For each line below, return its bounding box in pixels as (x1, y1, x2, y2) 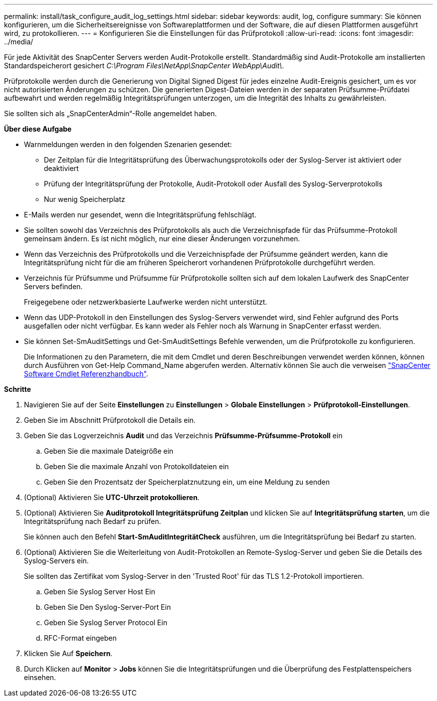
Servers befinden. (24, 282, 83, 291)
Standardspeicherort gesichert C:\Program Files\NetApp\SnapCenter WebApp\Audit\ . (4, 61, 284, 70)
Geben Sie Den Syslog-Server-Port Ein (44, 603, 171, 611)
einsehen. (24, 673, 56, 682)
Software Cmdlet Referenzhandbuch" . (24, 369, 149, 378)
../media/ (4, 37, 33, 46)
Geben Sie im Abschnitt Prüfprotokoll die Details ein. (24, 416, 196, 424)
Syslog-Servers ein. (24, 556, 89, 565)
